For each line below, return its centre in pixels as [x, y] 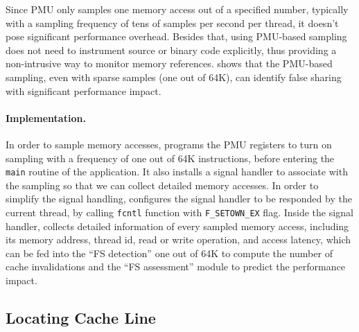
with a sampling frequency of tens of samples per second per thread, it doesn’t [172, 23]
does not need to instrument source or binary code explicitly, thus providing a [171, 50]
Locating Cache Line [81, 317]
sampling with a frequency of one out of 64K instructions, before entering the [170, 158]
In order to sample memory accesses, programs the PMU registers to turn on [169, 144]
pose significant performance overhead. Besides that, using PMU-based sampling [176, 36]
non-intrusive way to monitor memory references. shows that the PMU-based [169, 63]
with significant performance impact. [84, 90]
